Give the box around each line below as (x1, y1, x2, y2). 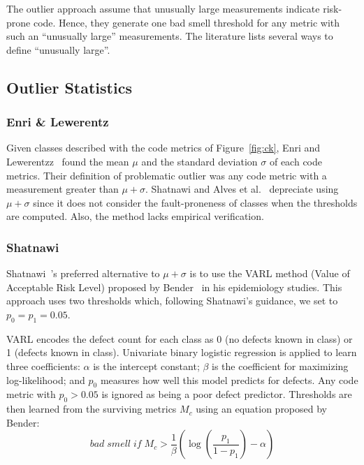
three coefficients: (6, 358, 80, 373)
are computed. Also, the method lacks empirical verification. (6, 209, 264, 223)
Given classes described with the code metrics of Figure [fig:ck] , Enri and (6, 140, 321, 155)
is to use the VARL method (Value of (189, 266, 350, 281)
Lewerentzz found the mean (6, 154, 129, 168)
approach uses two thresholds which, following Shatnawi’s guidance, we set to (6, 293, 338, 308)
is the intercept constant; (93, 358, 200, 373)
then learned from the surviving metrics (6, 401, 177, 416)
